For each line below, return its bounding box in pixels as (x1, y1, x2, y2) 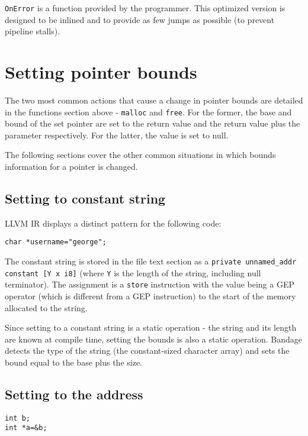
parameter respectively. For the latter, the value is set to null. (5, 128, 229, 141)
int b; (5, 414, 30, 422)
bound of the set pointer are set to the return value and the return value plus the (5, 117, 300, 130)
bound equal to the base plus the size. (5, 356, 143, 368)
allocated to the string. (5, 301, 88, 314)
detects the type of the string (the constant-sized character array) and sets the (5, 344, 290, 357)
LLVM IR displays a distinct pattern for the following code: (5, 217, 222, 229)
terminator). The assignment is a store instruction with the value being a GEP (5, 278, 294, 290)
